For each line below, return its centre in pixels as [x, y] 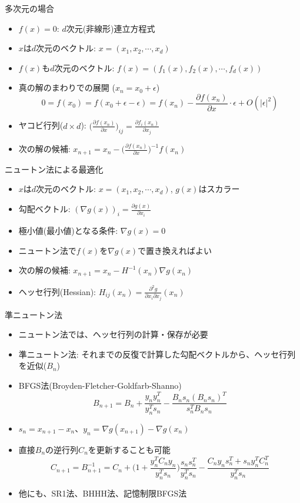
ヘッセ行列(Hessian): [57, 291]
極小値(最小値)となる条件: [68, 231]
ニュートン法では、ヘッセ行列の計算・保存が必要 [113, 334]
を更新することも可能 [129, 449]
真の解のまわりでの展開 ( [67, 87]
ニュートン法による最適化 [54, 169]
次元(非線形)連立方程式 [111, 28]
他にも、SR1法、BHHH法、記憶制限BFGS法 [103, 493]
